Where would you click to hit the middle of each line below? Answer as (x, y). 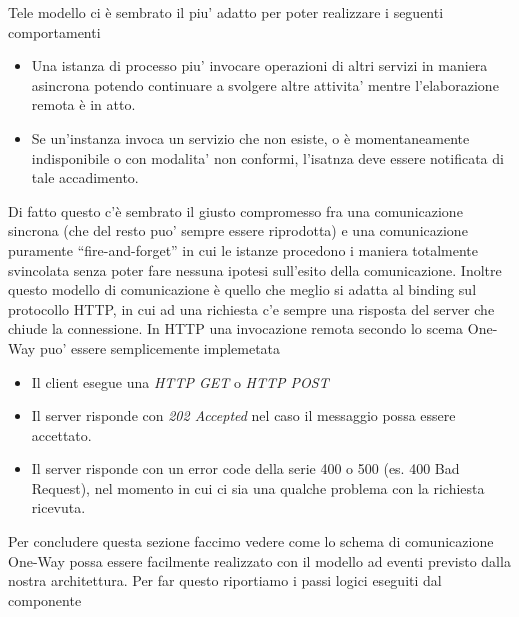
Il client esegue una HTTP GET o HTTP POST (180, 381)
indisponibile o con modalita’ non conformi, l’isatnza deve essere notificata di (267, 157)
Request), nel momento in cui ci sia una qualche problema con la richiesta (258, 487)
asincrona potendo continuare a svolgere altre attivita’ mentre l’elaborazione (265, 84)
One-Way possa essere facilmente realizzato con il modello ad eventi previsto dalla (259, 560)
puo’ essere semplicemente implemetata (160, 347)
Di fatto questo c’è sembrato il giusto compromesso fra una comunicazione (235, 210)
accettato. (61, 434)
